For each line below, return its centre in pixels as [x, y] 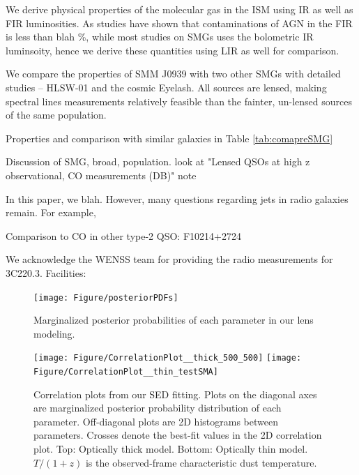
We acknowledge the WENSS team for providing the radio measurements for [169, 259]
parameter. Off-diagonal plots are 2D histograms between [156, 421]
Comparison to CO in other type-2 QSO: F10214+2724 [123, 235]
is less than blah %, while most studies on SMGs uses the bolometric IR [160, 37]
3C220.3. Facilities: [46, 272]
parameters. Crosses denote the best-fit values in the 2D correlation [178, 435]
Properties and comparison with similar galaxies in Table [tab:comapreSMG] [169, 138]
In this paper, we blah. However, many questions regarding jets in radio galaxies [177, 198]
